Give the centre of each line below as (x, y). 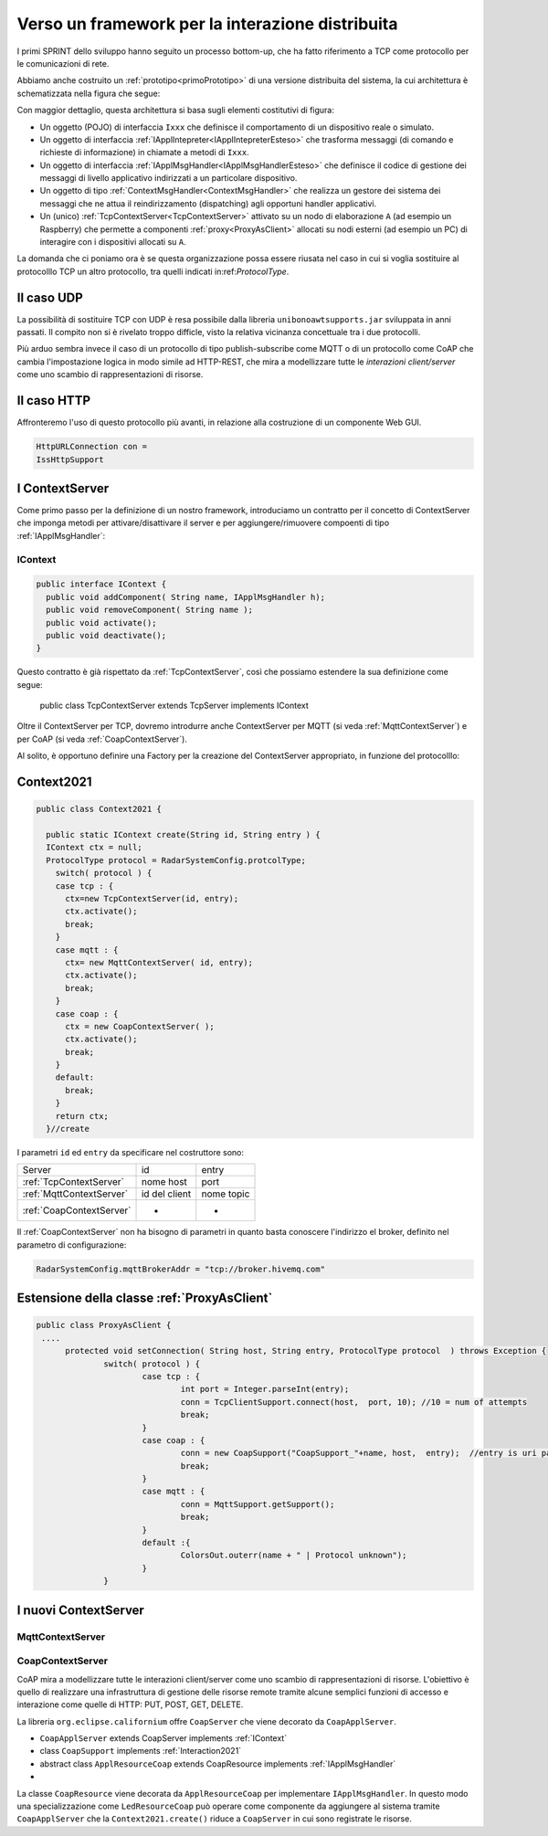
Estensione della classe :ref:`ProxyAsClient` (145, 1298)
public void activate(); (101, 623)
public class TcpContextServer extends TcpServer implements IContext (174, 706)
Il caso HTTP (54, 401)
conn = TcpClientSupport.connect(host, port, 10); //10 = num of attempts (354, 1402)
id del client (166, 1194)
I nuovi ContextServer (81, 1610)
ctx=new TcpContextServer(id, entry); (152, 898)
